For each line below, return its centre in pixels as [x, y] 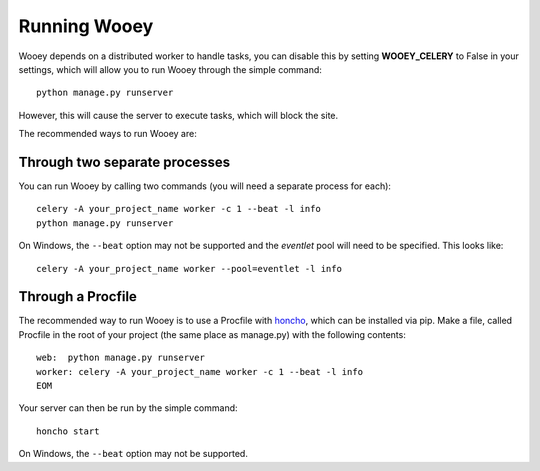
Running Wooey [86, 26]
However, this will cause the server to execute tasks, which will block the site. [178, 115]
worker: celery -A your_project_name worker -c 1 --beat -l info [200, 371]
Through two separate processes [124, 161]
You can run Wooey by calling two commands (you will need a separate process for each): [205, 186]
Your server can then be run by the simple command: [128, 408]
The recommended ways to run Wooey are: [107, 134]
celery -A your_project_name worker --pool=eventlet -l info [189, 268]
